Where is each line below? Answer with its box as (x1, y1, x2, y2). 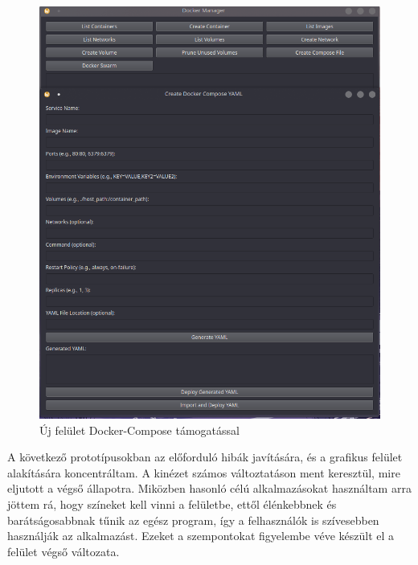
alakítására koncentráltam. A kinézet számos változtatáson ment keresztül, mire (7, 464, 400, 481)
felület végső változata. (7, 542, 120, 559)
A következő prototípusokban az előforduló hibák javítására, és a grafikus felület (7, 448, 403, 465)
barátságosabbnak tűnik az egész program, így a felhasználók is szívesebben (7, 511, 379, 528)
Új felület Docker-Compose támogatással (39, 421, 240, 438)
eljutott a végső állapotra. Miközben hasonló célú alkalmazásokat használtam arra (7, 480, 412, 497)
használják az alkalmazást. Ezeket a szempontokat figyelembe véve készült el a (7, 527, 395, 544)
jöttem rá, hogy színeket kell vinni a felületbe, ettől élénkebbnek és (7, 496, 337, 513)
